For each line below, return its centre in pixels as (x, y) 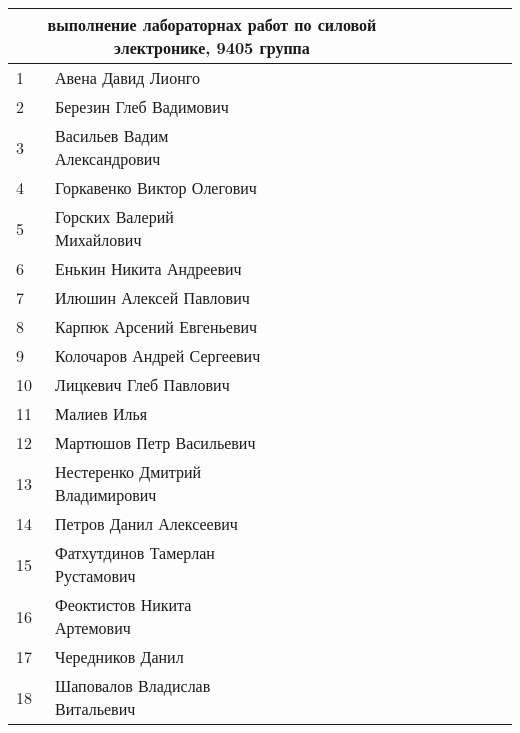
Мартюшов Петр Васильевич (155, 442)
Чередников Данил (119, 656)
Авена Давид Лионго (127, 77)
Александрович (108, 158)
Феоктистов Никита (123, 604)
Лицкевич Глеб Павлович (142, 384)
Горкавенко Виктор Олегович (156, 187)
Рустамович (95, 575)
